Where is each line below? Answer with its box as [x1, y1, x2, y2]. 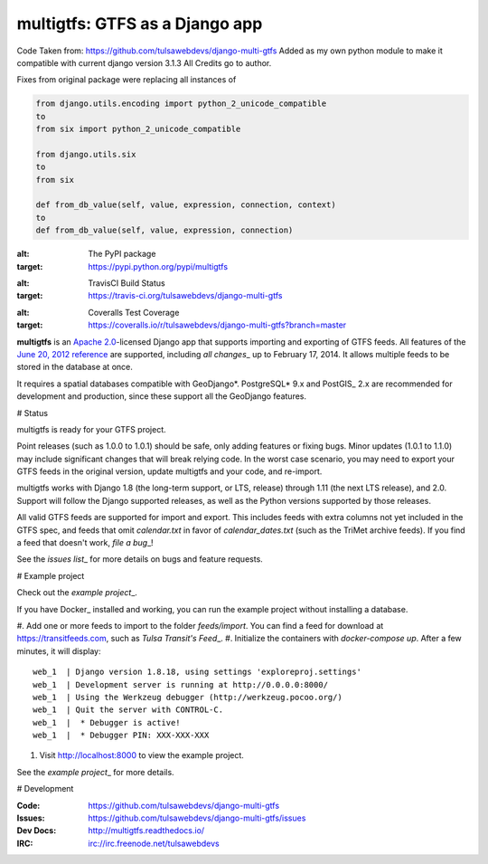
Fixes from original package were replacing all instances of [16, 74, 237, 85]
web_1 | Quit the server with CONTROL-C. [33, 705, 224, 715]
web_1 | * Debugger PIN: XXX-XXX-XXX [33, 730, 210, 741]
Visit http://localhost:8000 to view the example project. [39, 750, 244, 761]
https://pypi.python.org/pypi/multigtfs [88, 261, 229, 271]
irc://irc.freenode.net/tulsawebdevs [88, 838, 221, 849]
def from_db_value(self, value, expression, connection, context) [35, 200, 336, 210]
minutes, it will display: [16, 645, 101, 656]
